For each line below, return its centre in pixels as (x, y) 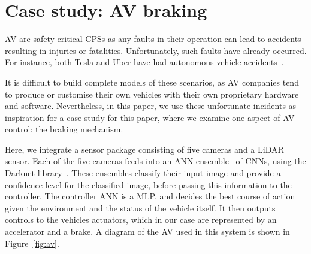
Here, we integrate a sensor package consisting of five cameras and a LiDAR (144, 149)
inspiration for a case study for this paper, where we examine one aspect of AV (150, 117)
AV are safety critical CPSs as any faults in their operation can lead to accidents (153, 39)
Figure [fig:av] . (32, 243)
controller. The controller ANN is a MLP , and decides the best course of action (150, 196)
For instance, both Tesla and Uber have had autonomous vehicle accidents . (144, 62)
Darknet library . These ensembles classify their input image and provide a (143, 173)
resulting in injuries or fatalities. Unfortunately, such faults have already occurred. (156, 50)
